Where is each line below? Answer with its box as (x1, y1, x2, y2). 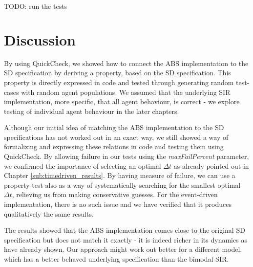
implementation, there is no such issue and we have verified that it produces (4, 199, 232, 209)
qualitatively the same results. (4, 208, 94, 219)
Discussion (4, 29, 76, 49)
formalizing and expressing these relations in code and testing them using (4, 141, 224, 152)
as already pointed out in (173, 160, 249, 171)
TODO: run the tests (4, 1, 67, 11)
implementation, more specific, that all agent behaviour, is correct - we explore (4, 96, 240, 107)
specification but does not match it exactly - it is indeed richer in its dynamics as (4, 234, 247, 245)
